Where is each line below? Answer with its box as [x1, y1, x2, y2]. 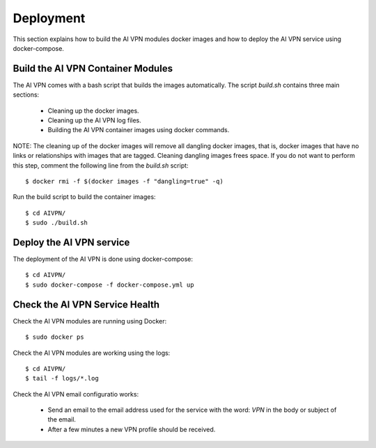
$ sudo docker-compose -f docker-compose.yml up [25, 280, 194, 289]
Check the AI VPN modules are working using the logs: [13, 349, 171, 357]
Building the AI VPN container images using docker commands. [47, 126, 230, 134]
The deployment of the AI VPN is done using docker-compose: [13, 255, 193, 264]
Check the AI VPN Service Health [13, 298, 160, 310]
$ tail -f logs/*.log [25, 374, 99, 383]
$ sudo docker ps [25, 333, 84, 341]
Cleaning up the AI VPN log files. [47, 116, 142, 125]
